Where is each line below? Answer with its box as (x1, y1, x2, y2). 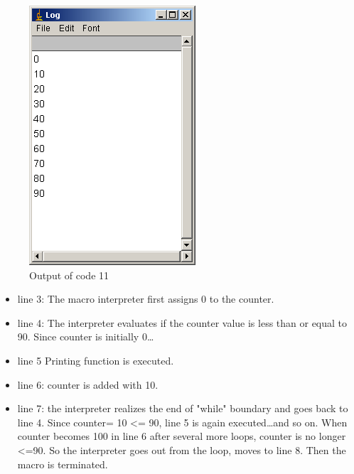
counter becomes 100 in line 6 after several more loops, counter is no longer (17, 429, 346, 443)
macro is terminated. (17, 456, 108, 471)
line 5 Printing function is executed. (17, 352, 174, 367)
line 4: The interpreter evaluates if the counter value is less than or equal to (17, 315, 348, 330)
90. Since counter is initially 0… (17, 329, 154, 344)
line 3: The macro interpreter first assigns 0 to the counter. (17, 291, 274, 306)
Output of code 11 (29, 267, 109, 282)
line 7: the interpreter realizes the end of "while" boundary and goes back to (17, 401, 348, 416)
